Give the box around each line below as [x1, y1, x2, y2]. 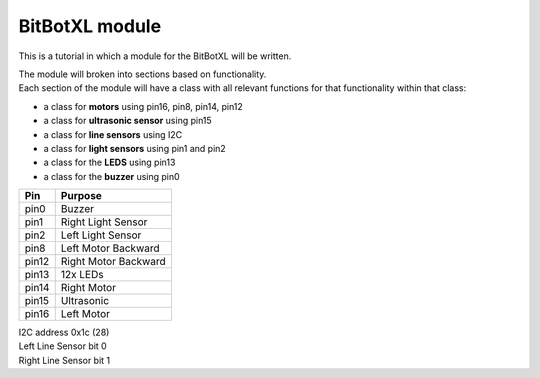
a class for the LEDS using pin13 [43, 156, 176, 169]
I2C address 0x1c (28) [18, 326, 110, 339]
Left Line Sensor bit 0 [18, 340, 107, 352]
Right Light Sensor [60, 215, 148, 229]
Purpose [60, 189, 102, 203]
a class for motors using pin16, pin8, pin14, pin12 [43, 100, 244, 112]
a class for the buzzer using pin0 [43, 170, 180, 182]
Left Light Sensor [60, 228, 142, 242]
